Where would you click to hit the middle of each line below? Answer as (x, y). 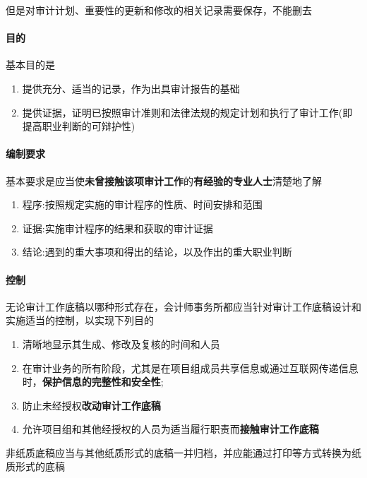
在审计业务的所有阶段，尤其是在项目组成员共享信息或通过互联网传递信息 (190, 368)
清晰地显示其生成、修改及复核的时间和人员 (121, 343)
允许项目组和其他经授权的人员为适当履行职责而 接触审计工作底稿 (170, 429)
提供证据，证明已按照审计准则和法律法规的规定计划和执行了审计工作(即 (187, 112)
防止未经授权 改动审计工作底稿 (91, 405)
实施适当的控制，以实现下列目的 (80, 320)
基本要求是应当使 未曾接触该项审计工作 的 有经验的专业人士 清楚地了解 (164, 180)
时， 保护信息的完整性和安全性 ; (93, 382)
